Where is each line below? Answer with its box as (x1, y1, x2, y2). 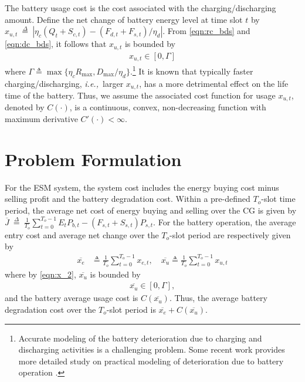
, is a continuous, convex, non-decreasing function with (69, 101, 266, 113)
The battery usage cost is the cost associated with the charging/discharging (5, 2, 276, 13)
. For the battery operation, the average (153, 215, 296, 228)
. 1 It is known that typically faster (130, 63, 253, 77)
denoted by (5, 101, 45, 113)
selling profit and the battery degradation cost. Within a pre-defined (5, 192, 250, 205)
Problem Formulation (5, 147, 182, 171)
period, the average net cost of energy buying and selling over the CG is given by (5, 204, 297, 216)
